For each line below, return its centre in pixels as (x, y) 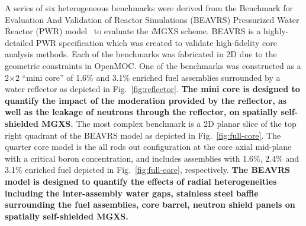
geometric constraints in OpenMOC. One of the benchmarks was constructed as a (153, 65)
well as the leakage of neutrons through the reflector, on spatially (141, 112)
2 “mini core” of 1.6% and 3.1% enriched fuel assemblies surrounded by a (148, 77)
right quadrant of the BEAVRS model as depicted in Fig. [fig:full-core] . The (143, 135)
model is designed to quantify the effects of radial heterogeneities (141, 181)
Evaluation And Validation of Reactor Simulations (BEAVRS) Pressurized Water (152, 19)
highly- (276, 31)
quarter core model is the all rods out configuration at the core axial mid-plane (148, 147)
